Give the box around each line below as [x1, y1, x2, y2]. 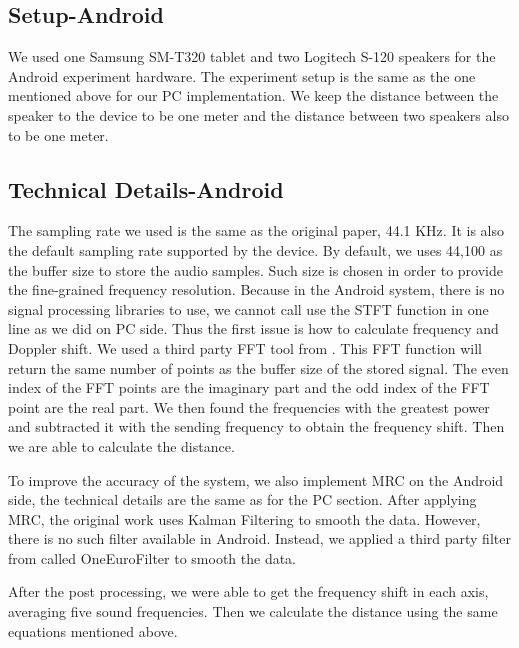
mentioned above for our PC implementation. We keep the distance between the [8, 85, 499, 106]
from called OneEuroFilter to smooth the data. [8, 547, 297, 568]
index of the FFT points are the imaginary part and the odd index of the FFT [8, 377, 490, 398]
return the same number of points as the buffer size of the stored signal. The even [8, 357, 509, 378]
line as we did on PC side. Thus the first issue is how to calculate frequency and [8, 318, 499, 339]
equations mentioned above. [8, 620, 178, 641]
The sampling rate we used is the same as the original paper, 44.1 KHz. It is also [8, 220, 505, 241]
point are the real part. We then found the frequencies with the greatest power [8, 396, 490, 417]
